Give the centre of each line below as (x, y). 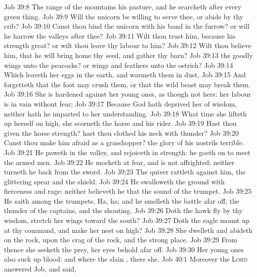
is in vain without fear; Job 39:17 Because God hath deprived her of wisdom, (121, 103)
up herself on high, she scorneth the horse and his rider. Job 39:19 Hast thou (120, 123)
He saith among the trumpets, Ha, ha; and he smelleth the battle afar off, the (122, 200)
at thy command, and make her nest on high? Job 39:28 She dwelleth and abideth (128, 230)
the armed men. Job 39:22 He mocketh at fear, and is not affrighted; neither (119, 162)
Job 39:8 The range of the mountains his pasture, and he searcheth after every (123, 6)
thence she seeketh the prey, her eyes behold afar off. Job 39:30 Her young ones (124, 249)
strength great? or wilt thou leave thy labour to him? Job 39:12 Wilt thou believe (128, 45)
